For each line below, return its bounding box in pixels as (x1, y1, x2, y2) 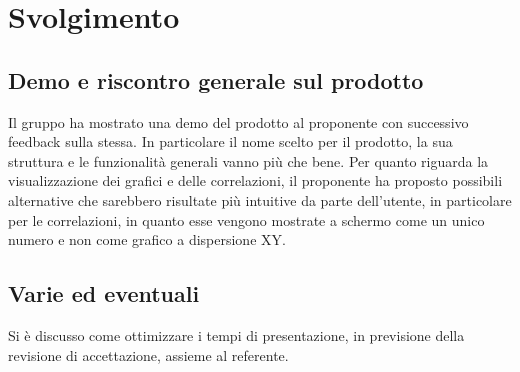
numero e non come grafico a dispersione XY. (8, 229, 286, 250)
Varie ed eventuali (8, 278, 200, 309)
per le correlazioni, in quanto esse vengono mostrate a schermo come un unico (8, 209, 485, 230)
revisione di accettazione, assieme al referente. (8, 344, 289, 365)
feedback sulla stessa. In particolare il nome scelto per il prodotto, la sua (8, 131, 453, 152)
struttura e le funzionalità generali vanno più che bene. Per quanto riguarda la (8, 150, 489, 171)
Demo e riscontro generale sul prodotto (8, 64, 424, 95)
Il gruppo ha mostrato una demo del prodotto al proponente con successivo (8, 111, 469, 132)
